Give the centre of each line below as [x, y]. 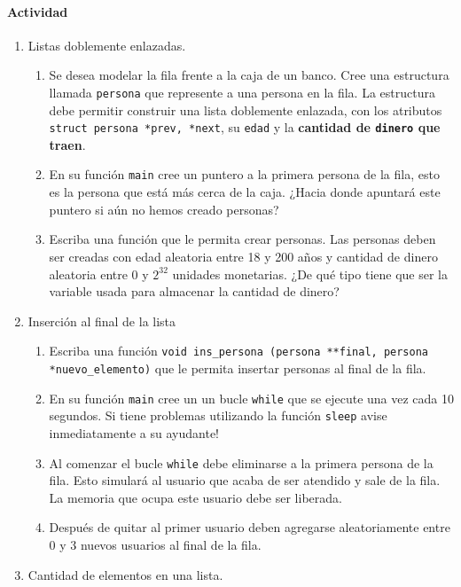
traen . [67, 144]
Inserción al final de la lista [102, 321]
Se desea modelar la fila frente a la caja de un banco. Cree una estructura [249, 75]
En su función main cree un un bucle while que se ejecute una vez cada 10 [252, 398]
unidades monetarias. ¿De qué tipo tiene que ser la [310, 274]
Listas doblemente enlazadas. [107, 45]
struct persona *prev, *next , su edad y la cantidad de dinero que [245, 127]
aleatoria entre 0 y [99, 274]
